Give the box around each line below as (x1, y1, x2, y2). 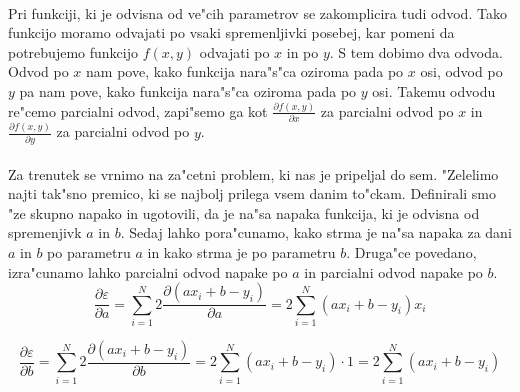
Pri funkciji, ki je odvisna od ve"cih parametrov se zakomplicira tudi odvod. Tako (8, 2, 507, 23)
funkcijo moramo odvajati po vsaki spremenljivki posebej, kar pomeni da (8, 22, 455, 43)
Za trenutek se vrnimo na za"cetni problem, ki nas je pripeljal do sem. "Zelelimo (8, 163, 499, 184)
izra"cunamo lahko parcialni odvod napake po (8, 261, 288, 282)
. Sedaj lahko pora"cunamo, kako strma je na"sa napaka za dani (120, 222, 512, 243)
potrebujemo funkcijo (8, 41, 138, 62)
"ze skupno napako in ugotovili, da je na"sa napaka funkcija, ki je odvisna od (8, 202, 480, 223)
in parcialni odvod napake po (304, 261, 483, 282)
